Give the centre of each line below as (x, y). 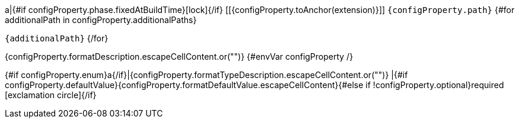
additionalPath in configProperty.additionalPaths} (101, 20)
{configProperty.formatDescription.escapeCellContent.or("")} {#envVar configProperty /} (179, 56)
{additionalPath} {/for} (57, 38)
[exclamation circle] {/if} (51, 95)
